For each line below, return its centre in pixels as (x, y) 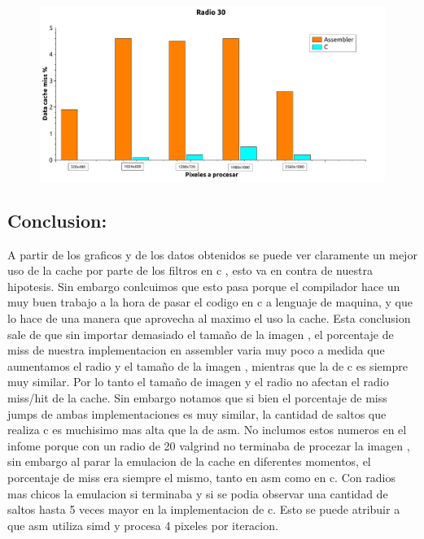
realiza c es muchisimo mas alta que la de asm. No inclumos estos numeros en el (207, 430)
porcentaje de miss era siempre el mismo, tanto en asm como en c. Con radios (201, 477)
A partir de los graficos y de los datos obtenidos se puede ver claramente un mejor (212, 254)
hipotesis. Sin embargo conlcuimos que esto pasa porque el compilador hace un (204, 286)
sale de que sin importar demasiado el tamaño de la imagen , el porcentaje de (201, 334)
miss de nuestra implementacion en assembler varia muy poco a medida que (196, 350)
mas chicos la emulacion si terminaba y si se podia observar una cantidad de (198, 493)
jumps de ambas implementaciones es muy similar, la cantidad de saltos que (197, 413)
